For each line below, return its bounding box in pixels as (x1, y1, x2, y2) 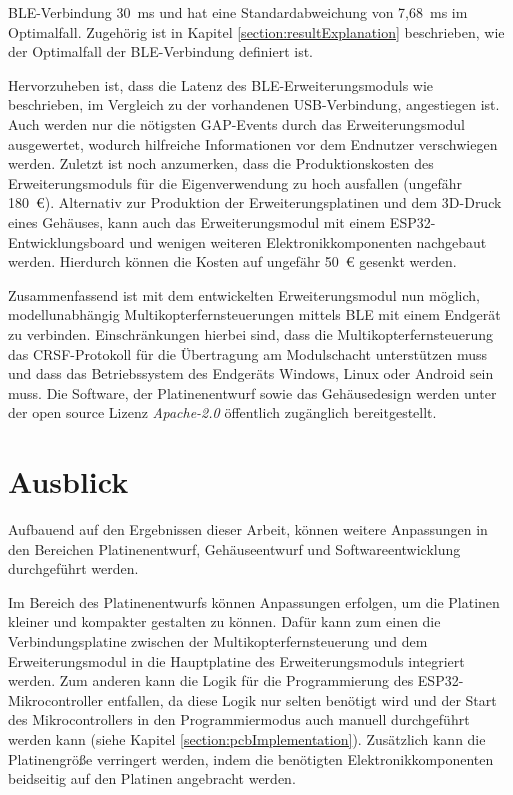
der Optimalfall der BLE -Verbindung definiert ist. (8, 41, 314, 62)
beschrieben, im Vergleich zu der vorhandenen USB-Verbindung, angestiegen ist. (8, 94, 500, 115)
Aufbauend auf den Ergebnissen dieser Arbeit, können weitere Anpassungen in (8, 519, 488, 539)
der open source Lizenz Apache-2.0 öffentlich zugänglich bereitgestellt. (8, 402, 437, 423)
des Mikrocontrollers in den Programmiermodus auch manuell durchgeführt (8, 709, 470, 730)
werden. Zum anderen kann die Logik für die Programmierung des (8, 670, 414, 691)
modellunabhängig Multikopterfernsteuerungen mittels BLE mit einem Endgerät (8, 304, 501, 325)
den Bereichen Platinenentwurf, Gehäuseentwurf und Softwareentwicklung (8, 538, 461, 559)
